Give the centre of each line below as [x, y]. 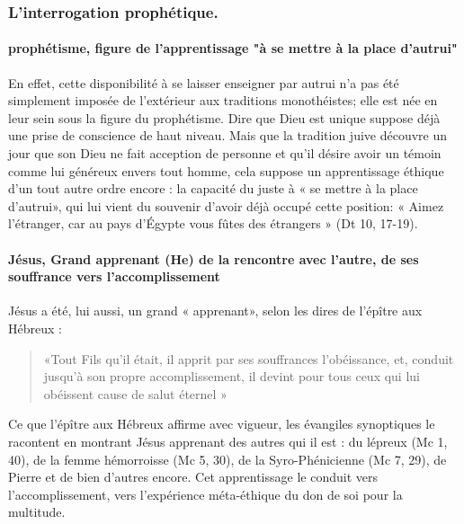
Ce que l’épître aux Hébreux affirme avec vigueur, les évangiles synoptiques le [222, 424]
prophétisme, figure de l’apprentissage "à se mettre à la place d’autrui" [233, 48]
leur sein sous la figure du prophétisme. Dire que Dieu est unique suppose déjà [224, 117]
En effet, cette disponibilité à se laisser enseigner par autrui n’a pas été [204, 82]
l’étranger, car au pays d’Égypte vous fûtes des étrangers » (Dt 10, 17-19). [213, 223]
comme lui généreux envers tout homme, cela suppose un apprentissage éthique [226, 170]
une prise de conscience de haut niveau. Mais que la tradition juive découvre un [228, 135]
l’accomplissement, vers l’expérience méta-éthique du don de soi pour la [205, 494]
